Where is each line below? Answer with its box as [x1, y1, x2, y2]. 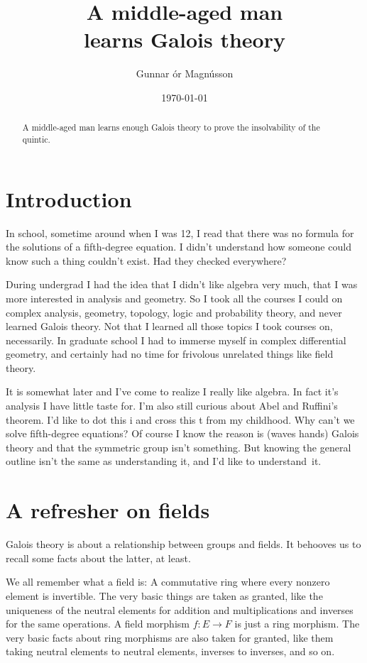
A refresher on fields [6, 495, 210, 525]
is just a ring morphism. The [234, 616, 360, 631]
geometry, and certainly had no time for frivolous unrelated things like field [6, 346, 334, 361]
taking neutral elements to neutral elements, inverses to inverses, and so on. [6, 644, 335, 659]
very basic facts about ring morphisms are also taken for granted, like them [6, 630, 334, 645]
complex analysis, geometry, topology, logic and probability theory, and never [6, 305, 342, 319]
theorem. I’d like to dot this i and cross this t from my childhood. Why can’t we [6, 412, 355, 427]
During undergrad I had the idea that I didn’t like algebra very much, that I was [6, 277, 358, 292]
